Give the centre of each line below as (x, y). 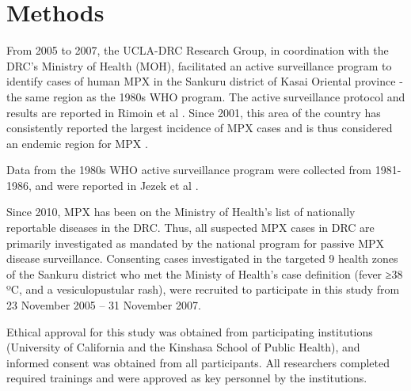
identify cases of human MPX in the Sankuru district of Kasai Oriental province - (205, 81)
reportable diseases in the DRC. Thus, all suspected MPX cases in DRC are (190, 228)
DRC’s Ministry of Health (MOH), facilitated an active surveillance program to (199, 65)
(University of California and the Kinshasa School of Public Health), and (183, 347)
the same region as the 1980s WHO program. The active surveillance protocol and (206, 96)
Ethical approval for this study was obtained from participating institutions (190, 331)
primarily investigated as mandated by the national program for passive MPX (196, 243)
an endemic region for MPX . (77, 143)
